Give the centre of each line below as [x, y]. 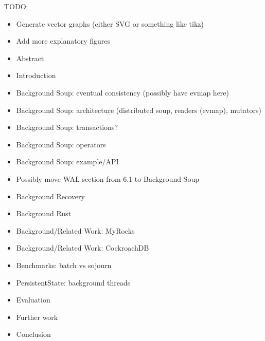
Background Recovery [50, 196]
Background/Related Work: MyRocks [75, 230]
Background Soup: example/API [67, 162]
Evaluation [33, 300]
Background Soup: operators [61, 144]
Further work [37, 317]
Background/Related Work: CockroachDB [83, 248]
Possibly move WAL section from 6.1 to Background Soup [108, 178]
